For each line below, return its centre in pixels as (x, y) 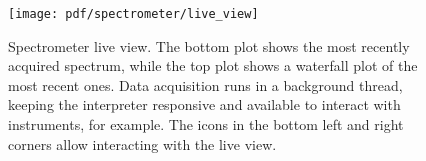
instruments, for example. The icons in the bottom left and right (206, 124)
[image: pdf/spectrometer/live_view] (133, 14)
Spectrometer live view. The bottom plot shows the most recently (209, 45)
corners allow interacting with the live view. (142, 143)
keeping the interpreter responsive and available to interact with (204, 104)
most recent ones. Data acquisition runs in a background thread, (205, 84)
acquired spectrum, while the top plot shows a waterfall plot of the (213, 65)
